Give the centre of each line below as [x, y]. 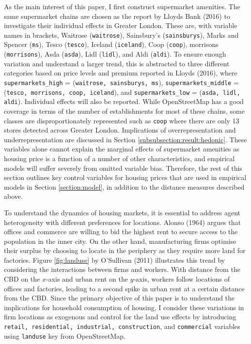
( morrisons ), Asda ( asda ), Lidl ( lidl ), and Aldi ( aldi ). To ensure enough [115, 54]
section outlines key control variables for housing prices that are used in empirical [125, 177]
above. [13, 196]
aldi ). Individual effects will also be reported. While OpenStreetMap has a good [124, 101]
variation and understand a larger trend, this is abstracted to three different [117, 63]
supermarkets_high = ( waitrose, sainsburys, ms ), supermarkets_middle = [121, 82]
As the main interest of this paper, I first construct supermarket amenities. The [122, 6]
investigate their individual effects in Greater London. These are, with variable [121, 25]
